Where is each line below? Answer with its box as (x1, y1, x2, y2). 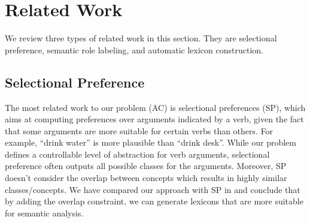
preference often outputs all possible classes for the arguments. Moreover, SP (5, 159, 287, 172)
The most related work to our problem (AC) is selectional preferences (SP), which (5, 101, 306, 113)
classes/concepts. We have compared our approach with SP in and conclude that (5, 183, 300, 195)
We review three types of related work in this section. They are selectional (5, 32, 277, 44)
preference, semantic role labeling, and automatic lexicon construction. (5, 43, 263, 56)
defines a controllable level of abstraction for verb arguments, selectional (5, 147, 270, 160)
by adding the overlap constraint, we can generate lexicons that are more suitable (5, 195, 303, 207)
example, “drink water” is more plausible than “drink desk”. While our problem (5, 136, 296, 149)
